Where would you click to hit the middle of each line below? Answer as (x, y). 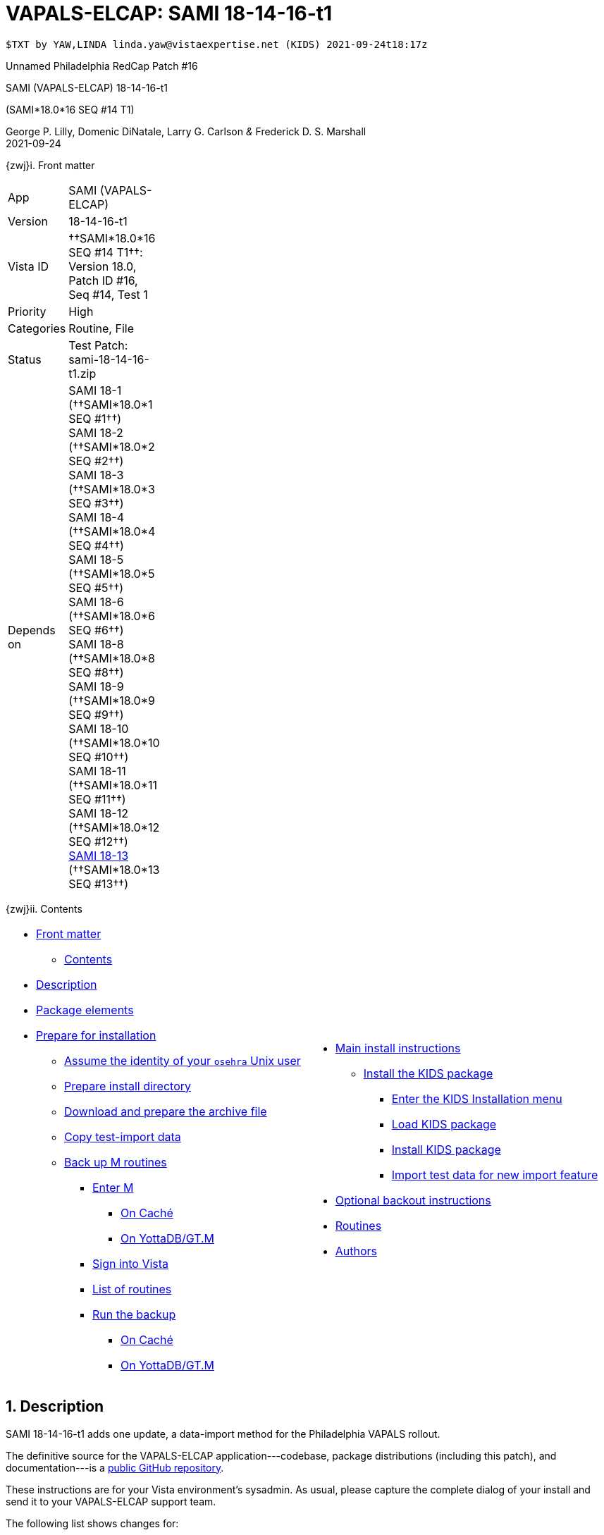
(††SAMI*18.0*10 (114, 742)
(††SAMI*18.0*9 (112, 700)
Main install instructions (398, 1048)
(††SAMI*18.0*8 (112, 658)
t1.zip (82, 373)
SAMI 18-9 (96, 686)
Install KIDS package (446, 1149)
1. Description (55, 1407)
